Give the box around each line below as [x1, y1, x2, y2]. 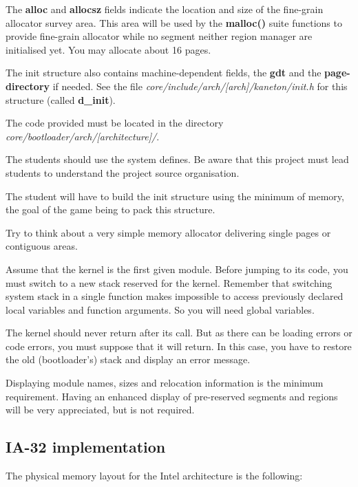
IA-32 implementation [6, 436, 166, 457]
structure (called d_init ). [6, 92, 116, 107]
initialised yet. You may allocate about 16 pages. [6, 42, 211, 56]
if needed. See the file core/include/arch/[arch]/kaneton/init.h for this [52, 78, 348, 93]
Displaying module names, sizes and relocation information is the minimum [6, 376, 324, 390]
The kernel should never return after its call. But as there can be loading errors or [6, 325, 352, 340]
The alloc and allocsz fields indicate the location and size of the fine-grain [6, 2, 324, 16]
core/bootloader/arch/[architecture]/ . [6, 129, 160, 143]
